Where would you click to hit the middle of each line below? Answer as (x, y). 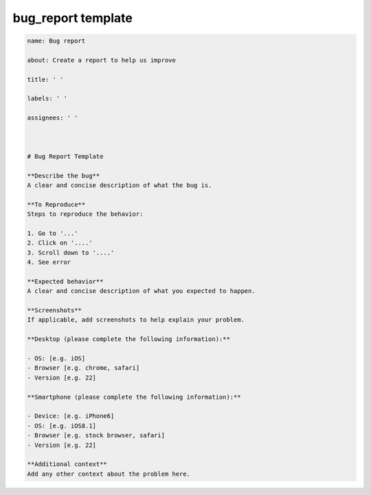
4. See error (49, 262)
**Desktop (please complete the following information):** (128, 339)
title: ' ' (45, 79)
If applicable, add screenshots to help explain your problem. (136, 320)
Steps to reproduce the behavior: (85, 214)
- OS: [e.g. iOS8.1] (61, 426)
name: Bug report (56, 41)
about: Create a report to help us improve (102, 60)
